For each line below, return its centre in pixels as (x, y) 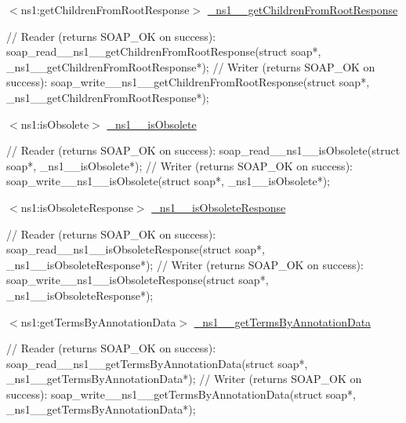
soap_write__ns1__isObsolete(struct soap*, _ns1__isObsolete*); (168, 181)
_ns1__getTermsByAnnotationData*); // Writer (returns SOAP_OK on (184, 379)
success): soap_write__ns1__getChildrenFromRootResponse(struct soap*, (188, 82)
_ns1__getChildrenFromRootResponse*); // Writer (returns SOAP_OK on (191, 66)
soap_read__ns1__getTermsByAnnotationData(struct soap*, (157, 363)
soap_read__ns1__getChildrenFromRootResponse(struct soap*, (164, 51)
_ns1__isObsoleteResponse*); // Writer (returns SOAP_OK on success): (185, 264)
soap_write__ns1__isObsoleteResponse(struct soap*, (138, 280)
